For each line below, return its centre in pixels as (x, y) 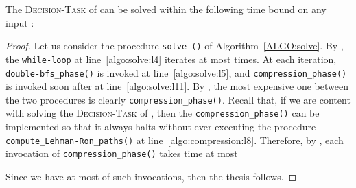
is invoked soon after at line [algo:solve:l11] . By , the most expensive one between (177, 86)
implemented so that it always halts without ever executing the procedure (161, 127)
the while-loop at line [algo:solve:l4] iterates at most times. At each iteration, (171, 59)
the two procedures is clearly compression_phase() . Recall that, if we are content (178, 99)
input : (20, 22)
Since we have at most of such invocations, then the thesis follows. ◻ (151, 176)
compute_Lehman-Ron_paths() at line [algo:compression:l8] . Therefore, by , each (175, 140)
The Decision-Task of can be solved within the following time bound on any (166, 9)
